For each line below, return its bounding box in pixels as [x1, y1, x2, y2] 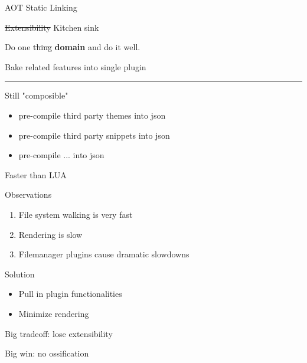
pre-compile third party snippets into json [18, 129, 170, 141]
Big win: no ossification [5, 347, 89, 359]
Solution [5, 267, 35, 280]
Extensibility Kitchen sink [5, 21, 99, 33]
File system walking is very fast [18, 208, 133, 220]
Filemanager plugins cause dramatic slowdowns [18, 248, 190, 260]
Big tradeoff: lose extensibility [5, 327, 113, 339]
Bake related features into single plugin [5, 60, 146, 73]
